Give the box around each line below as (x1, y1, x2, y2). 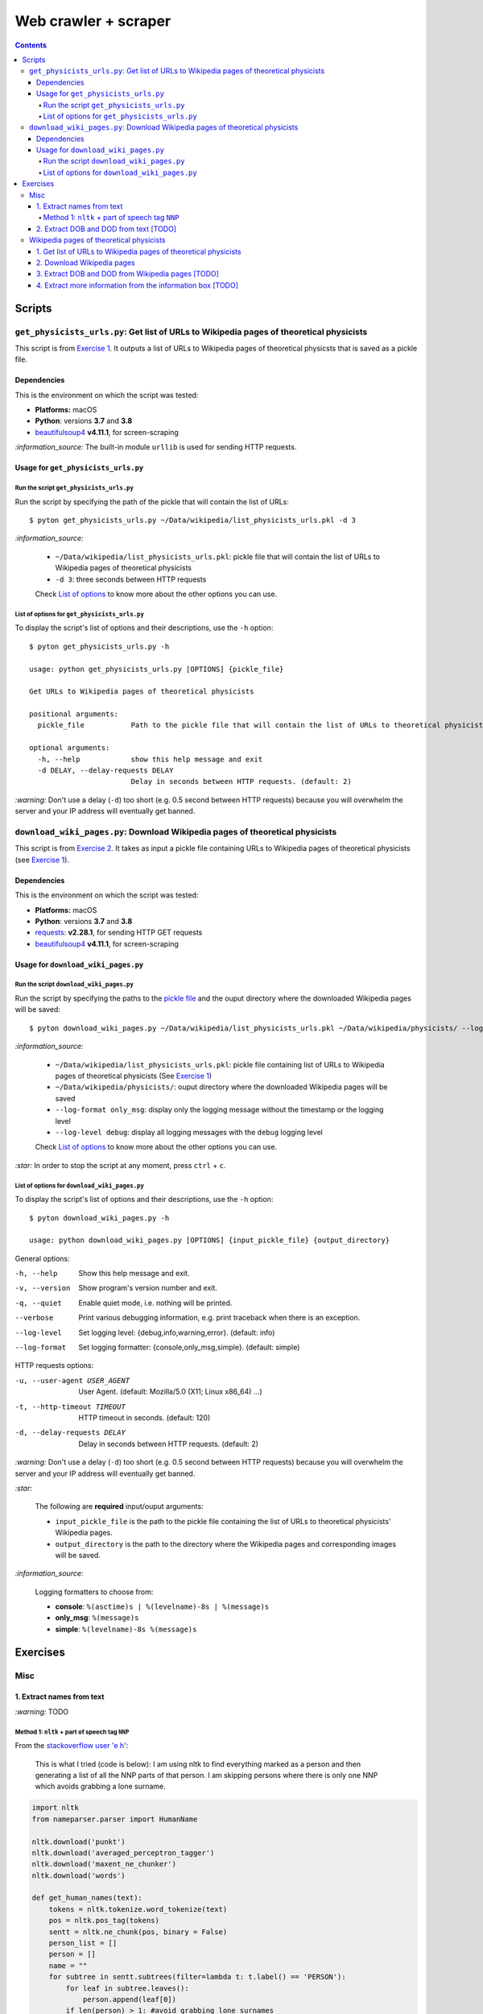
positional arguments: (29, 710, 119, 719)
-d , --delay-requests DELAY (14, 1428, 126, 1437)
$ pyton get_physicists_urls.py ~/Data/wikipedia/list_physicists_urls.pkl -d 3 (29, 516, 357, 525)
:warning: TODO (14, 1706, 68, 1716)
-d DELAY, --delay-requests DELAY (37, 766, 174, 775)
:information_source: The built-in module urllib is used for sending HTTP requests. (14, 442, 297, 452)
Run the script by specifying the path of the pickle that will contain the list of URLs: (14, 496, 290, 507)
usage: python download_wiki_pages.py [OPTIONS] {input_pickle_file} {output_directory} (29, 1236, 390, 1245)
